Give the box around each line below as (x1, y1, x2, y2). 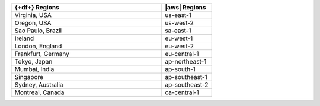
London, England (14, 42, 62, 50)
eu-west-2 (165, 42, 194, 50)
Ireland (14, 34, 34, 42)
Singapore (14, 73, 44, 81)
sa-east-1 (165, 26, 191, 35)
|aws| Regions (165, 4, 206, 11)
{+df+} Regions (14, 4, 59, 11)
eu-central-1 (165, 50, 199, 58)
